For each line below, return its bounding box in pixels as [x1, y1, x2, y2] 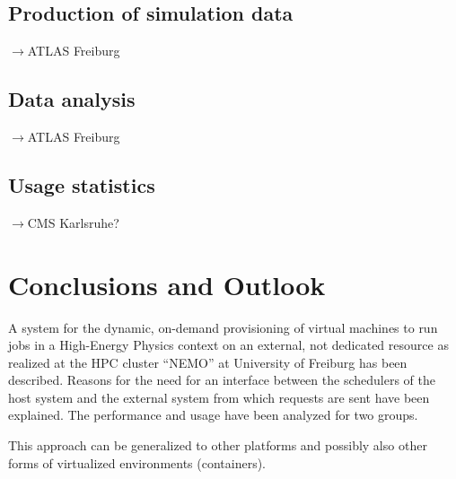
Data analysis [8, 85, 136, 113]
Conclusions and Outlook [8, 266, 326, 302]
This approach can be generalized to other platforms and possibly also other [8, 436, 427, 455]
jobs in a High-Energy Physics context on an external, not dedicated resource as [8, 335, 449, 354]
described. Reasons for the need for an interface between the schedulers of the [8, 370, 435, 389]
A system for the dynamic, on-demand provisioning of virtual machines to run [8, 318, 438, 336]
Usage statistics [8, 170, 155, 198]
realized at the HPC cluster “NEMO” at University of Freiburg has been [8, 353, 408, 371]
